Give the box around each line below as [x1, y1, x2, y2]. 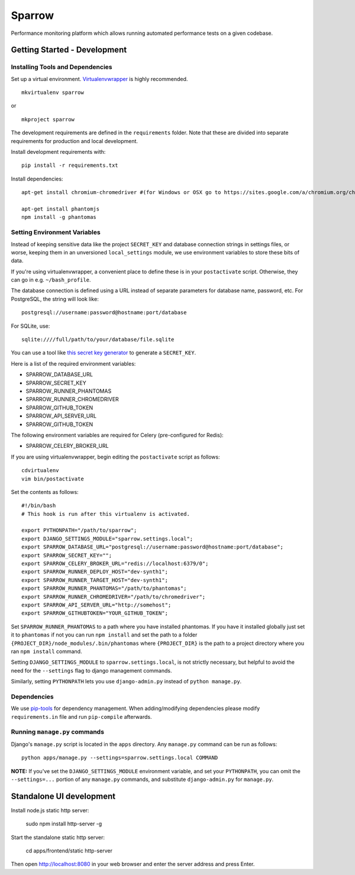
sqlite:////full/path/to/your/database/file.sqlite [21, 336, 175, 343]
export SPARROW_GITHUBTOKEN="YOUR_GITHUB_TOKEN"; [21, 610, 169, 616]
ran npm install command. [11, 648, 82, 655]
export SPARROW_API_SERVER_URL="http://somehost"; [21, 601, 172, 608]
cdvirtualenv [21, 467, 59, 474]
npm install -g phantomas [21, 214, 97, 221]
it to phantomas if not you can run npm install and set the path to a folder [11, 631, 198, 638]
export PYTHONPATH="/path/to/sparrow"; [21, 527, 137, 534]
